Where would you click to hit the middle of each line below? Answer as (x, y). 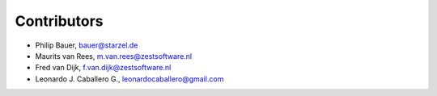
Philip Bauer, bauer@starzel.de (87, 45)
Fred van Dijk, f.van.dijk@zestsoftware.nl (103, 68)
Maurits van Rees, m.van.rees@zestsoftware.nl (114, 56)
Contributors (59, 21)
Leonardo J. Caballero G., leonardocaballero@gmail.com (129, 79)
